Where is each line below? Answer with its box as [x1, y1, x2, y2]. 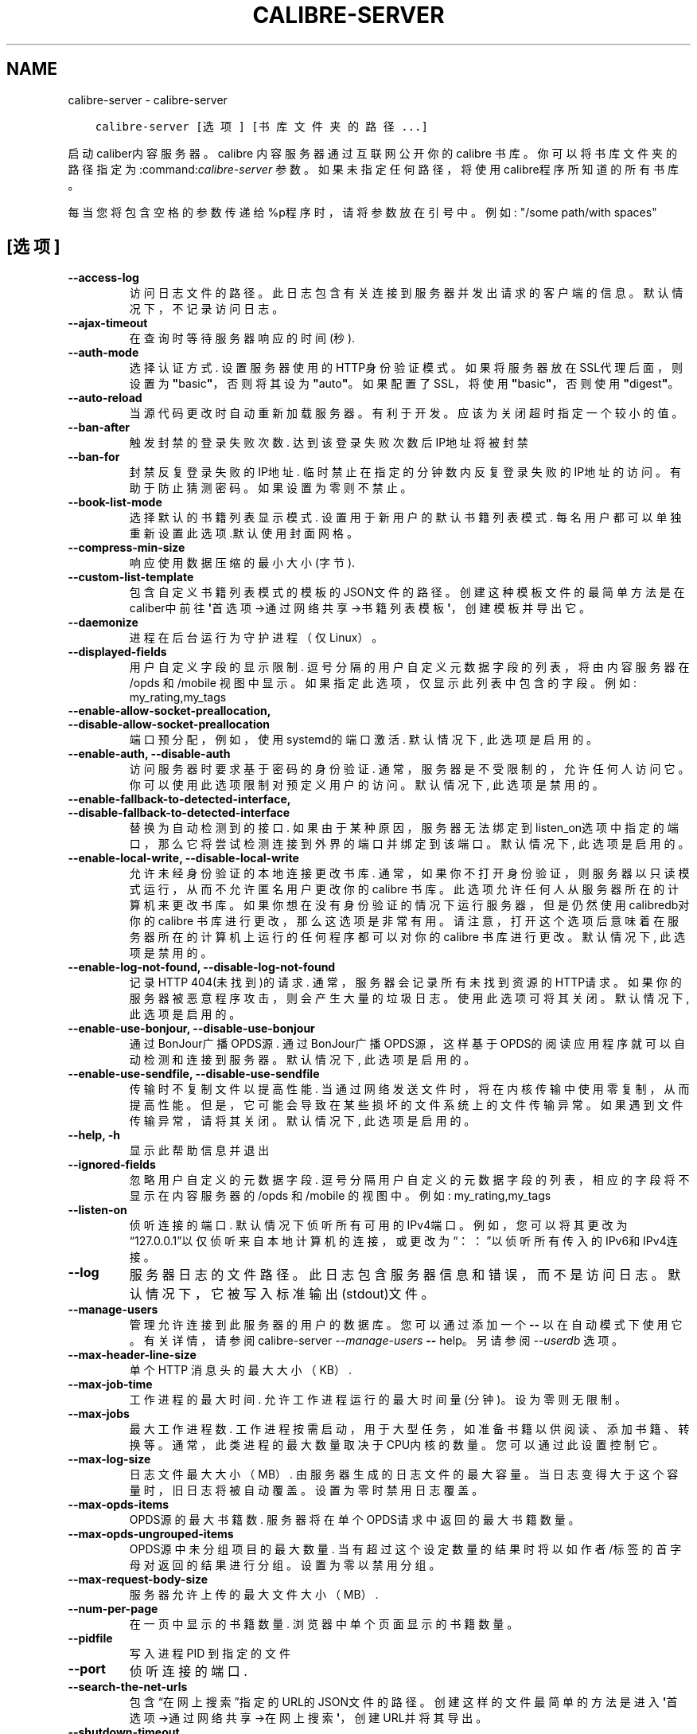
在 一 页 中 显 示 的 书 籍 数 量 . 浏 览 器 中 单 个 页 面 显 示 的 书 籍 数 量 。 [129, 1617, 519, 1631]
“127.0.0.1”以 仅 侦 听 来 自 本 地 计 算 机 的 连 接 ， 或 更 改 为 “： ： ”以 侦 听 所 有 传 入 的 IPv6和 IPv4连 [129, 1234, 678, 1248]
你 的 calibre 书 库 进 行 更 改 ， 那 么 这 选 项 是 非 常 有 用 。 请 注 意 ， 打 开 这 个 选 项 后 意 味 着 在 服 [129, 914, 679, 928]
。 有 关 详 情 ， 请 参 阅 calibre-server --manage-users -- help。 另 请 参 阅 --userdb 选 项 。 [129, 1334, 624, 1348]
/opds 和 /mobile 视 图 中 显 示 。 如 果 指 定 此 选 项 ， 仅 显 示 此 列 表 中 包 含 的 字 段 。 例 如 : [129, 676, 637, 690]
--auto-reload [68, 391, 142, 405]
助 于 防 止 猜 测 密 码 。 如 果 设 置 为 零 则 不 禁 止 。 [129, 481, 412, 495]
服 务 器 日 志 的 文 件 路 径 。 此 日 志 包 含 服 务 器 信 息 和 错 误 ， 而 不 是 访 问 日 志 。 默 [129, 1267, 681, 1283]
